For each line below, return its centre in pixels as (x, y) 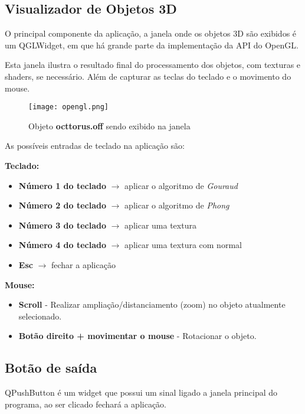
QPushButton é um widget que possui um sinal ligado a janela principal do (141, 392)
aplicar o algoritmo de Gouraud (181, 185)
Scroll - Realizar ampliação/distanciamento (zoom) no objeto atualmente (152, 304)
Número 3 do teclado (63, 225)
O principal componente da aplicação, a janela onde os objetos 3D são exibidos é (151, 33)
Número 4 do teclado (63, 245)
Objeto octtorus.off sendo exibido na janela (109, 125)
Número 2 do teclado (63, 205)
